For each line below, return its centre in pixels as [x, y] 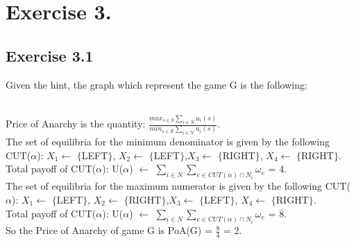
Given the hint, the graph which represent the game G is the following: [156, 84]
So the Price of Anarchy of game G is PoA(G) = [109, 230]
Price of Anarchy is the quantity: [76, 124]
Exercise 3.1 [50, 55]
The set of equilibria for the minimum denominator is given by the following [168, 142]
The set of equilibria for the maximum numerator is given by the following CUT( [178, 186]
